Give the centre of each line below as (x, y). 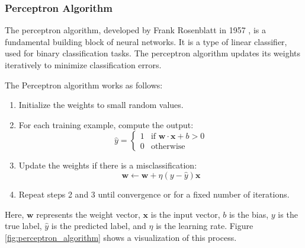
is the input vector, (185, 214)
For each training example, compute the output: (106, 124)
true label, (23, 226)
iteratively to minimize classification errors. (83, 65)
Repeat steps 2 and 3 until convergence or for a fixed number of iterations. (154, 194)
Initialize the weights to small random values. (101, 105)
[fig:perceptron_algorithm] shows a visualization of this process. (121, 237)
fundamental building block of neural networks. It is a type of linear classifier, (146, 41)
